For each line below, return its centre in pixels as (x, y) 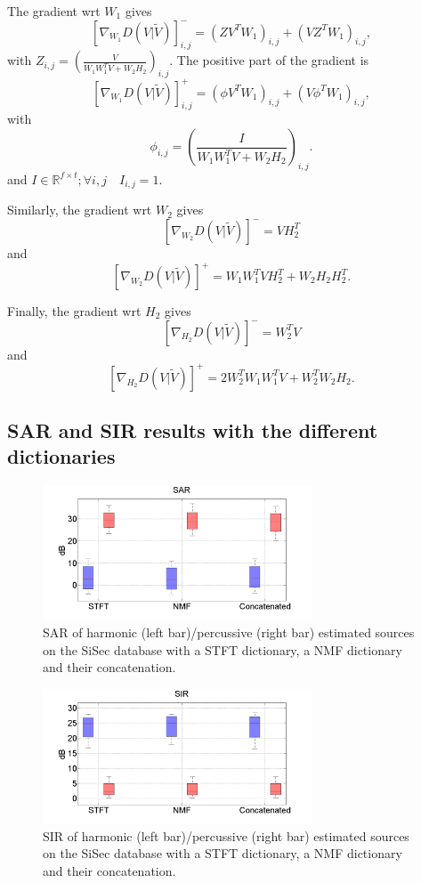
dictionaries (61, 456)
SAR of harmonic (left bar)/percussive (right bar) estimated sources (229, 632)
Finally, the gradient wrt (74, 311)
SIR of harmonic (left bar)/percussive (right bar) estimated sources (226, 835)
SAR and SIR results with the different (193, 430)
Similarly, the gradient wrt (80, 210)
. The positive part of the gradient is (269, 60)
